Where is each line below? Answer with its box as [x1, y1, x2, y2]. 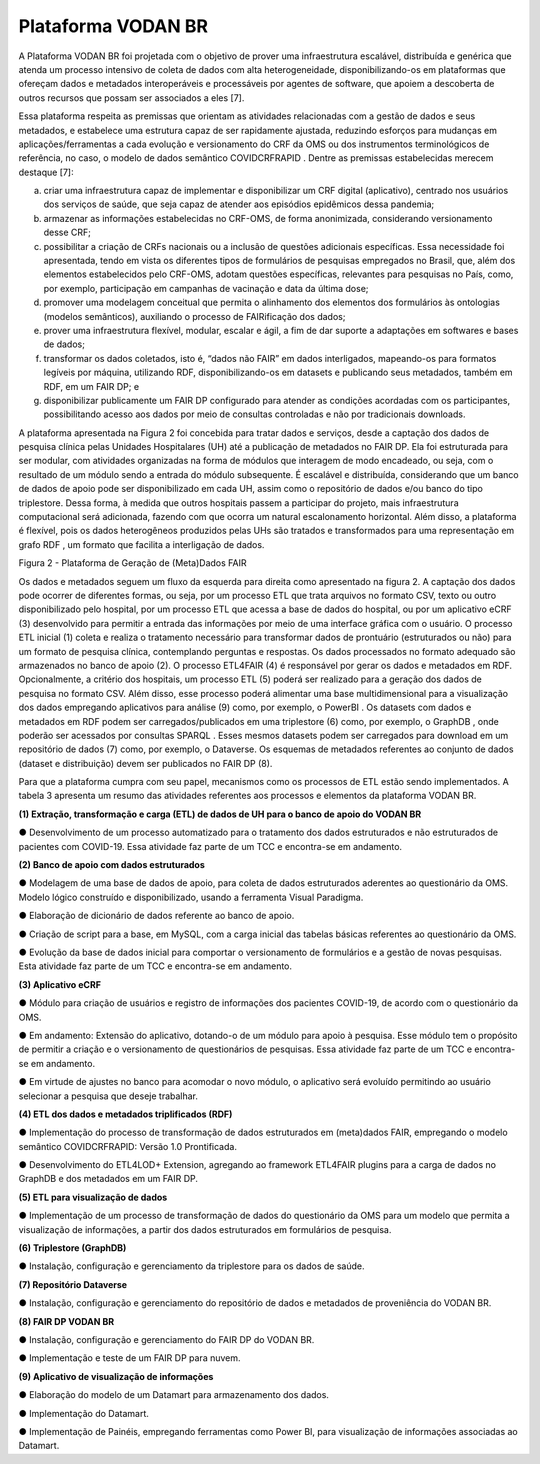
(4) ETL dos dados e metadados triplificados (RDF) [18, 1108, 233, 1120]
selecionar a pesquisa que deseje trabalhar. [18, 1090, 199, 1102]
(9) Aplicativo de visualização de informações [18, 1370, 214, 1382]
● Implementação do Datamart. [18, 1407, 150, 1419]
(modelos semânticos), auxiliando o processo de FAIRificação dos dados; [43, 310, 346, 322]
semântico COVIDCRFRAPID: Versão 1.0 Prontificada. [18, 1140, 237, 1152]
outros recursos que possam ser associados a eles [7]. [18, 91, 245, 104]
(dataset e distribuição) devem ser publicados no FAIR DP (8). [18, 757, 273, 769]
